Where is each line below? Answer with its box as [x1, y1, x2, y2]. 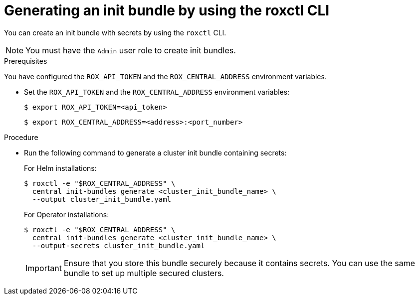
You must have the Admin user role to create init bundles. [25, 45, 236, 55]
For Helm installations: [24, 163, 97, 172]
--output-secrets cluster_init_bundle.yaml [32, 241, 205, 250]
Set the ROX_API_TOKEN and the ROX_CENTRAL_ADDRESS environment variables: [24, 87, 290, 96]
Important [25, 263, 62, 273]
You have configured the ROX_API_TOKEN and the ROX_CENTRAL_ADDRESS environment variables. [4, 72, 327, 81]
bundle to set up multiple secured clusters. [63, 268, 224, 278]
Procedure [4, 133, 38, 142]
